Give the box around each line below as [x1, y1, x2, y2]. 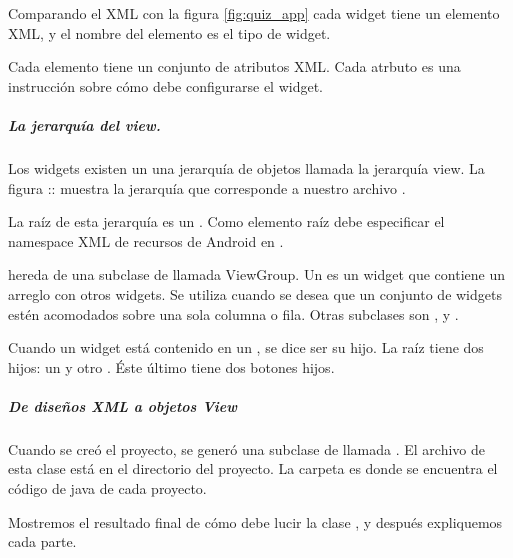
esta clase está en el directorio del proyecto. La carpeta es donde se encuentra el [8, 458, 498, 479]
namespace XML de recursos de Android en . [8, 230, 284, 251]
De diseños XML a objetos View [8, 395, 237, 416]
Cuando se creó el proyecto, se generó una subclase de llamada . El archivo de [8, 438, 485, 459]
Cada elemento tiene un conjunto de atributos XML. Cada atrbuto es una [8, 56, 461, 77]
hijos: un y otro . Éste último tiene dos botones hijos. [8, 356, 335, 377]
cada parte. [8, 531, 77, 552]
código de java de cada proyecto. [8, 478, 207, 499]
